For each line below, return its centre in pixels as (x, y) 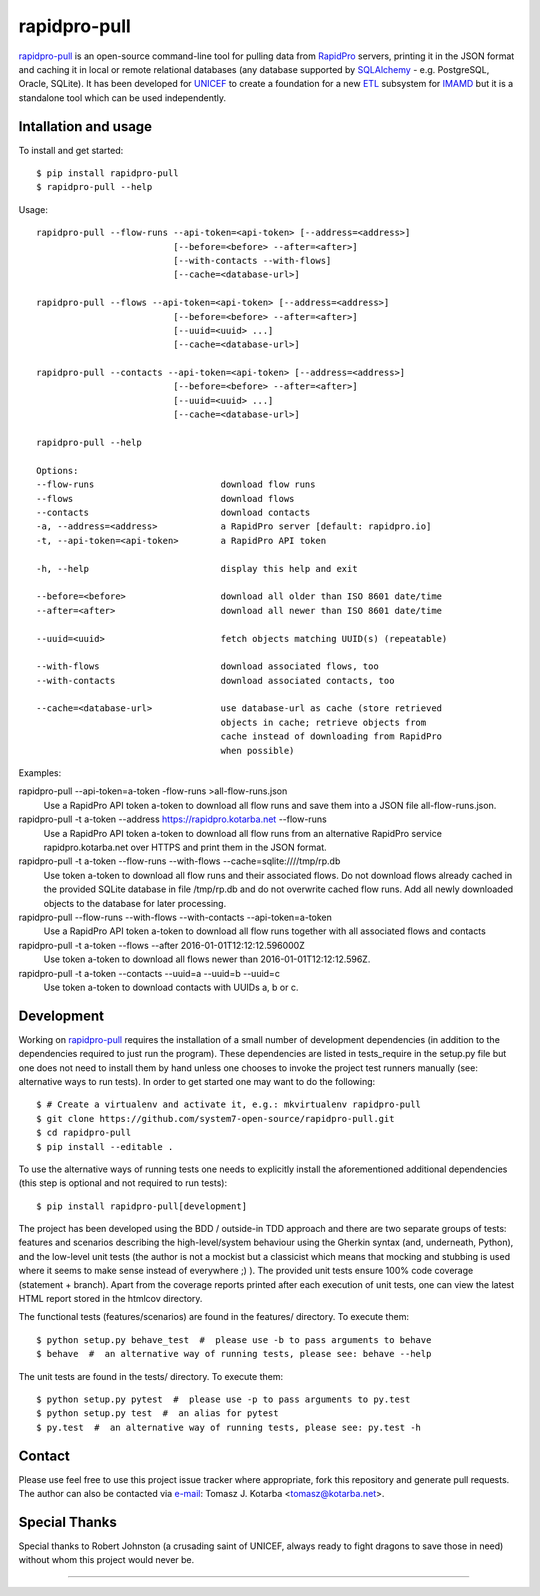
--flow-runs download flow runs (176, 484)
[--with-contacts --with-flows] (252, 260)
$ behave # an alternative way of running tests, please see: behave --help (234, 1354)
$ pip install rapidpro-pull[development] (142, 1206)
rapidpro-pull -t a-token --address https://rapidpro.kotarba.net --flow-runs (172, 819)
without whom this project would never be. (106, 1560)
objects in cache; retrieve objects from (323, 722)
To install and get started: (71, 150)
